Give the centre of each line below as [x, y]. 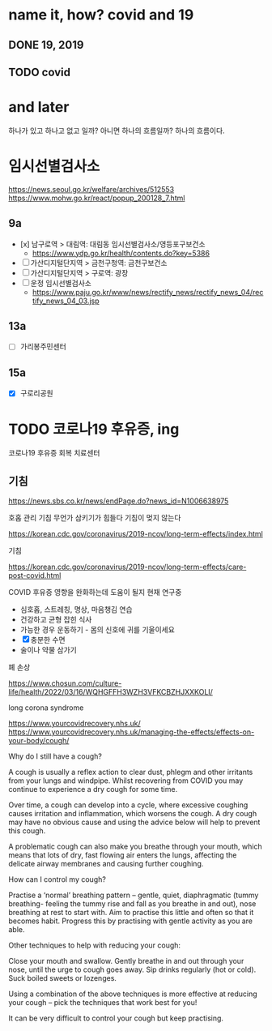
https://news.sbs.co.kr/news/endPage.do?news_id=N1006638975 [119, 501]
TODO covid [40, 72]
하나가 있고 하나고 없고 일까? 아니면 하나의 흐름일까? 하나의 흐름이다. [117, 130]
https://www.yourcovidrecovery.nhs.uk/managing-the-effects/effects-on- [132, 732]
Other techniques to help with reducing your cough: [94, 945]
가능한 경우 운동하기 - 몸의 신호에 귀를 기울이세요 [98, 630]
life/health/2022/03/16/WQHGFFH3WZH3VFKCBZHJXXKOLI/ [110, 692]
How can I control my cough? [57, 879]
